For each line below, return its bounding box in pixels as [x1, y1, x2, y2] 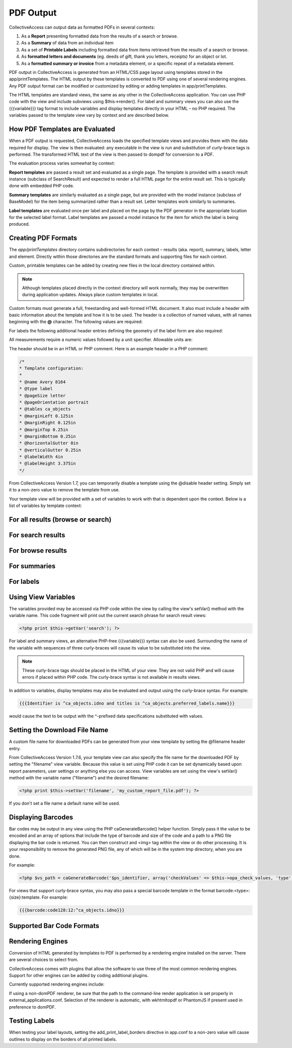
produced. [9, 221, 30, 227]
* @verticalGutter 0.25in [19, 447, 81, 452]
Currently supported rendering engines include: [9, 981, 105, 987]
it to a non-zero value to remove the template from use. [9, 487, 120, 493]
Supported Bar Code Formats [9, 922, 100, 930]
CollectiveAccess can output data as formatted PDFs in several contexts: [9, 24, 155, 30]
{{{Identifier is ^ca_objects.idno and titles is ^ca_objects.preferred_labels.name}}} [19, 701, 235, 706]
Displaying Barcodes [9, 813, 73, 821]
